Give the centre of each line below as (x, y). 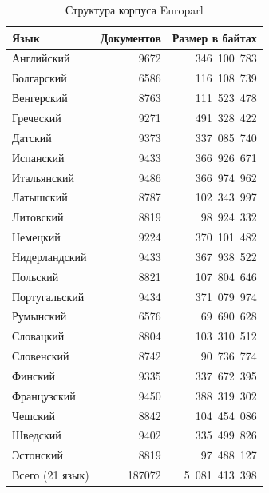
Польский (36, 276)
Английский (41, 58)
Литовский (38, 217)
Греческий (37, 117)
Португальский (48, 296)
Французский (44, 395)
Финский (34, 375)
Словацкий (38, 336)
